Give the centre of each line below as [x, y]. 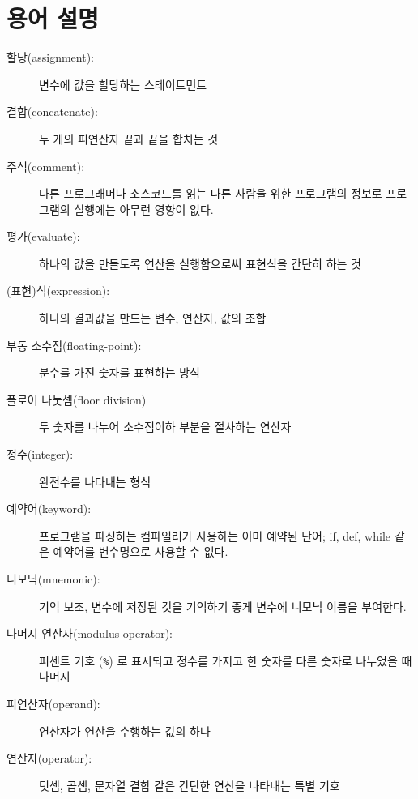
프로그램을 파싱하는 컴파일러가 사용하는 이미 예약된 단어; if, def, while [215, 535]
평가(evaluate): [43, 236]
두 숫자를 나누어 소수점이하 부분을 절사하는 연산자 [165, 427]
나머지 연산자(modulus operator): [90, 633]
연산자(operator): [49, 758]
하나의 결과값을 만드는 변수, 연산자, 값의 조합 [153, 318]
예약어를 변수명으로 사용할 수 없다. [141, 551]
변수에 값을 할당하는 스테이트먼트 [123, 84]
